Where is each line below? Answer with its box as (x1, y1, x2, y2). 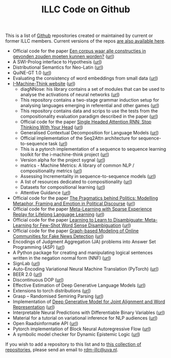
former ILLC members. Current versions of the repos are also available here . (5, 38, 166, 44)
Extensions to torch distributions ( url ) (12, 288, 91, 294)
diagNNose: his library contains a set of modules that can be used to (20, 86, 165, 92)
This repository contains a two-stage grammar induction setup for (20, 97, 159, 103)
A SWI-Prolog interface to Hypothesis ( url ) (12, 59, 102, 65)
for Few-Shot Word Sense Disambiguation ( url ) (32, 222, 131, 229)
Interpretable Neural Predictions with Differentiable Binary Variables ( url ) (12, 309, 165, 316)
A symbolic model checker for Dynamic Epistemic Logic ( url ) (12, 331, 140, 337)
